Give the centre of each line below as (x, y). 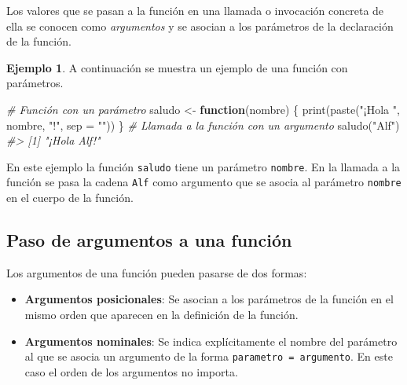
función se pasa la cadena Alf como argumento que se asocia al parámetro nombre (204, 182)
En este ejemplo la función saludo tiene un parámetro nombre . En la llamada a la (203, 166)
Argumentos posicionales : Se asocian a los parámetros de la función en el (209, 299)
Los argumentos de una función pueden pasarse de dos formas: (157, 272)
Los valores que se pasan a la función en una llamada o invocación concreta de (195, 10)
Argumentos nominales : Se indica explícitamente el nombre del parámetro (211, 341)
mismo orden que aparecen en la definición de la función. (161, 315)
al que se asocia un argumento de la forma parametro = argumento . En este (209, 356)
